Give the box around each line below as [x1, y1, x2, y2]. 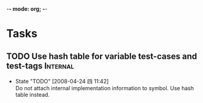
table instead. [15, 91, 50, 98]
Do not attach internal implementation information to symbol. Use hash [15, 85, 194, 91]
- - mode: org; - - [6, 6, 48, 12]
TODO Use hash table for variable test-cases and [6, 51, 197, 61]
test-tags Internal [6, 61, 75, 71]
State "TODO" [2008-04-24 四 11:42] [15, 78, 109, 85]
